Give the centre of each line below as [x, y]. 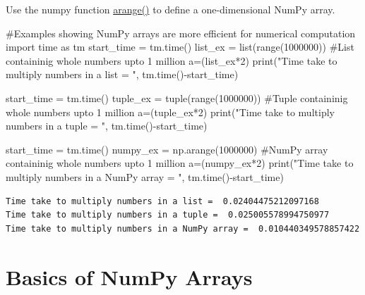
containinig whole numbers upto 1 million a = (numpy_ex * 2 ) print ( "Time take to [180, 163]
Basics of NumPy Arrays [129, 276]
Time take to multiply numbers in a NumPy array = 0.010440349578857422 [183, 228]
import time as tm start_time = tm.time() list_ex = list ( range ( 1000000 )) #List [180, 47]
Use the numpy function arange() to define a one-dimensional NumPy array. [170, 9]
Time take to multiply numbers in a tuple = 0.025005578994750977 [168, 215]
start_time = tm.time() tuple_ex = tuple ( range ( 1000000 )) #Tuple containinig [177, 98]
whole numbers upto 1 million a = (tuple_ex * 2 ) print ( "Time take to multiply [170, 112]
